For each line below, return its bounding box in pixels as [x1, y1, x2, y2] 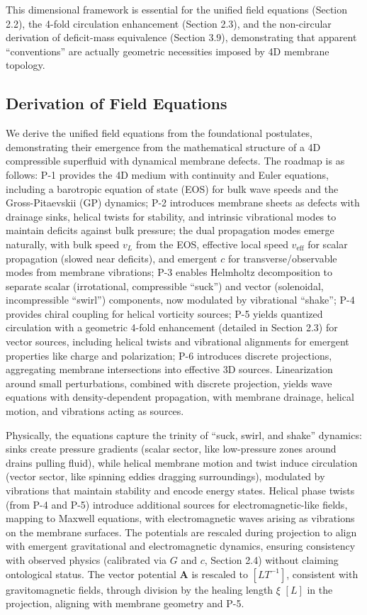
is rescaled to [191, 566, 248, 581]
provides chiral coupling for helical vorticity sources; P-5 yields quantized [6, 306, 323, 321]
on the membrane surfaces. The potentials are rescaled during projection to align [6, 524, 357, 539]
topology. [6, 57, 45, 72]
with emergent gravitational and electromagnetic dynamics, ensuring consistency [6, 538, 356, 553]
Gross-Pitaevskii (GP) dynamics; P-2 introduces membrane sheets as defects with [6, 195, 360, 210]
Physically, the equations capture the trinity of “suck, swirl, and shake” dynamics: [6, 427, 362, 442]
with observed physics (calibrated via [6, 552, 167, 567]
